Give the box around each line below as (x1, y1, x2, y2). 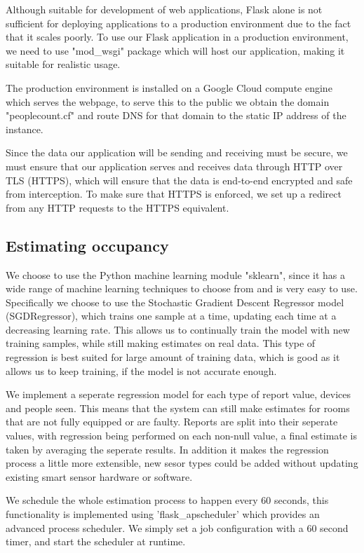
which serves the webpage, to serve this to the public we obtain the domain (6, 94, 330, 109)
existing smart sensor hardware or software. (6, 469, 193, 484)
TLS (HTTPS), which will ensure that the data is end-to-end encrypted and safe (6, 172, 353, 187)
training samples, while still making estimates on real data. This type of (6, 336, 316, 350)
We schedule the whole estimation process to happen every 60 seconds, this (6, 493, 329, 507)
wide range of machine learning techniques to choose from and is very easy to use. (6, 281, 358, 296)
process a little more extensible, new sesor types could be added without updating (6, 456, 358, 470)
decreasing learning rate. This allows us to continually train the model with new (6, 322, 350, 336)
